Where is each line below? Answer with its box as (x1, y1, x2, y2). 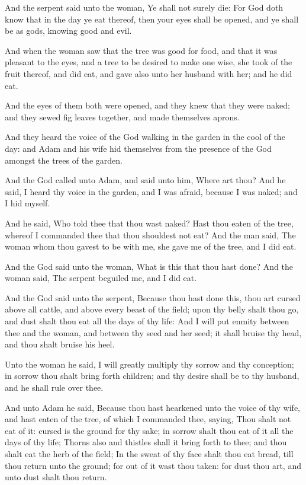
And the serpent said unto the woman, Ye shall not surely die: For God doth (5, 1, 284, 13)
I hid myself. (5, 197, 50, 209)
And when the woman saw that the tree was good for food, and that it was (5, 44, 278, 56)
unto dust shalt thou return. (5, 471, 107, 483)
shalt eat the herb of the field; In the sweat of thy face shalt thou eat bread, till (5, 448, 294, 460)
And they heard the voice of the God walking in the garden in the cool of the (5, 130, 285, 143)
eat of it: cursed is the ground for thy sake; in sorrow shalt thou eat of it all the (5, 424, 294, 436)
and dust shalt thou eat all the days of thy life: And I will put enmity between (5, 315, 289, 327)
